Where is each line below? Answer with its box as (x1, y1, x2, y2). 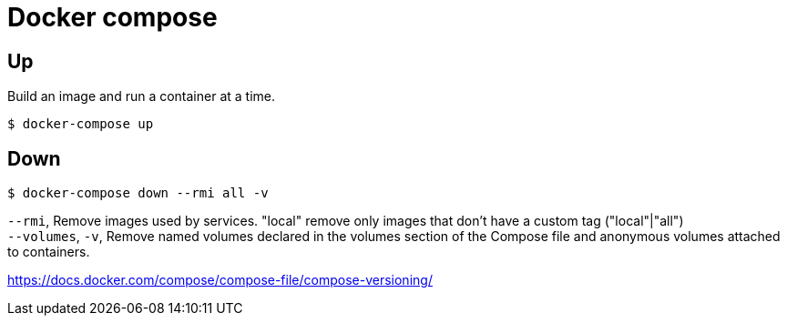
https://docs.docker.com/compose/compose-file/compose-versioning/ (7, 272, 433, 288)
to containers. (7, 244, 90, 260)
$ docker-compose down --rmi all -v (7, 186, 269, 201)
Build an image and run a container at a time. (7, 88, 276, 105)
